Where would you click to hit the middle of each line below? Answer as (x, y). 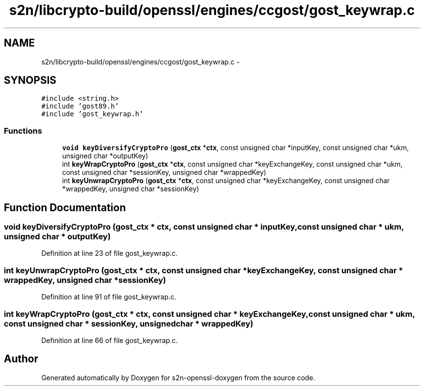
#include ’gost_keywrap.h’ (92, 114)
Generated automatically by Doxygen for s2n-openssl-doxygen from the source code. (178, 377)
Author (21, 359)
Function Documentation (65, 207)
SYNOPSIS (30, 80)
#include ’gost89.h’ (80, 106)
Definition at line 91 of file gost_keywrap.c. (109, 297)
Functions (23, 131)
